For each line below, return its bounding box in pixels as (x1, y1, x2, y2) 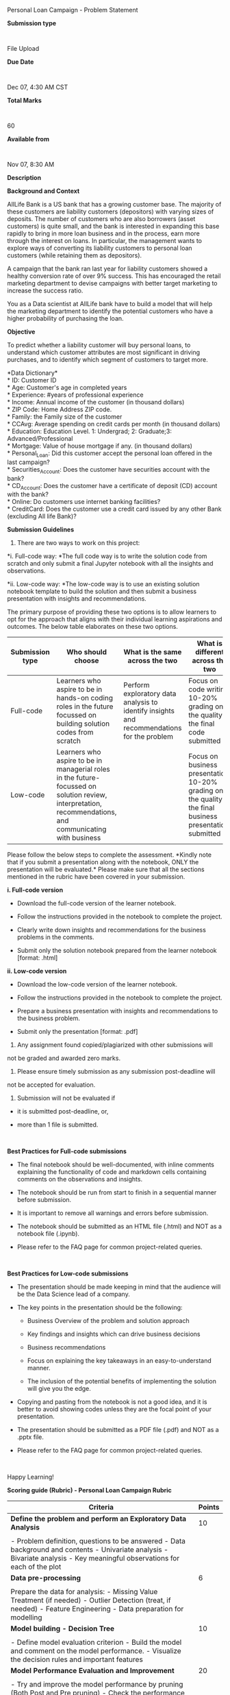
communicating (56, 825, 107, 834)
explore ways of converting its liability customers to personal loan (7, 244, 193, 252)
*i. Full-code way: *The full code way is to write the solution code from (7, 552, 207, 560)
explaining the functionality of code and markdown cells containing (16, 1168, 207, 1176)
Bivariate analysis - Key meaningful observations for (10, 1554, 180, 1563)
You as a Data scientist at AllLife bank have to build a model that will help (7, 300, 213, 308)
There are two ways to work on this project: (16, 539, 140, 547)
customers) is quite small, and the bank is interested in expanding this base (7, 222, 220, 230)
